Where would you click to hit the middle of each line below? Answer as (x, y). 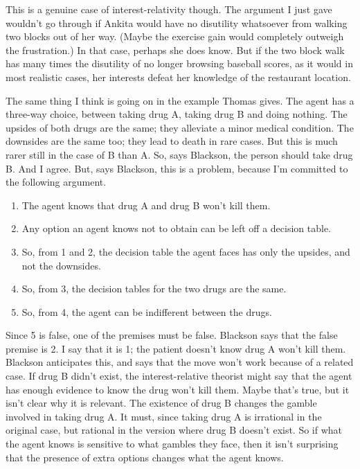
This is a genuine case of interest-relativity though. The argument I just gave (169, 9)
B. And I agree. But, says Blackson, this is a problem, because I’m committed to (177, 168)
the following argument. (56, 182)
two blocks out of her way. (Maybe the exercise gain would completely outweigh (175, 36)
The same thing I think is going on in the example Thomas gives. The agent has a (180, 100)
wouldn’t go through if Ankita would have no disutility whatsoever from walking (177, 23)
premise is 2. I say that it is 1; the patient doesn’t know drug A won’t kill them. (176, 348)
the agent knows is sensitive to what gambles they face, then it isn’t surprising (172, 444)
